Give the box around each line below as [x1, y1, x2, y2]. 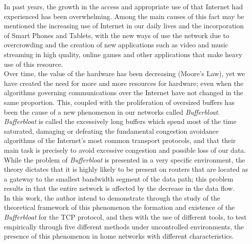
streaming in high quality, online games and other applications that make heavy [4, 49, 243, 59]
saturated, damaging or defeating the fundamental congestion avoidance [4, 125, 219, 136]
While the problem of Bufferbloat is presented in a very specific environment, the [4, 154, 245, 164]
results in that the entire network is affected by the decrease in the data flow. [4, 183, 235, 193]
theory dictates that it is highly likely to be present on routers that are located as [4, 164, 248, 174]
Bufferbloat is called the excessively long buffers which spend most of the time [4, 116, 236, 126]
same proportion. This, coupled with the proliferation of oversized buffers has [4, 97, 235, 107]
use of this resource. [4, 59, 63, 69]
